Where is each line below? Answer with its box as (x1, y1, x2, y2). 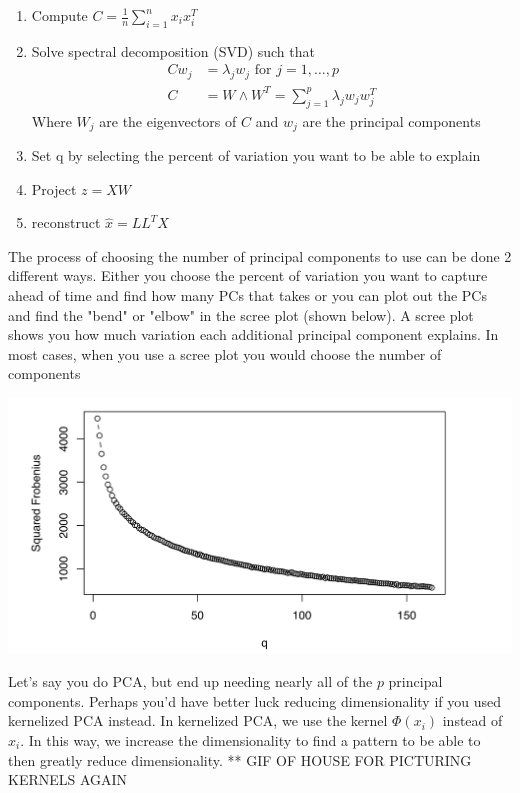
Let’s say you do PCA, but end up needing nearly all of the (8, 671, 373, 692)
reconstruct (31, 212, 101, 233)
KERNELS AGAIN (8, 769, 128, 790)
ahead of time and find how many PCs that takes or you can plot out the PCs (8, 284, 487, 305)
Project (31, 178, 77, 199)
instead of (442, 710, 503, 731)
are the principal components (302, 110, 481, 131)
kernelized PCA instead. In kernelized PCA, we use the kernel (8, 710, 388, 731)
